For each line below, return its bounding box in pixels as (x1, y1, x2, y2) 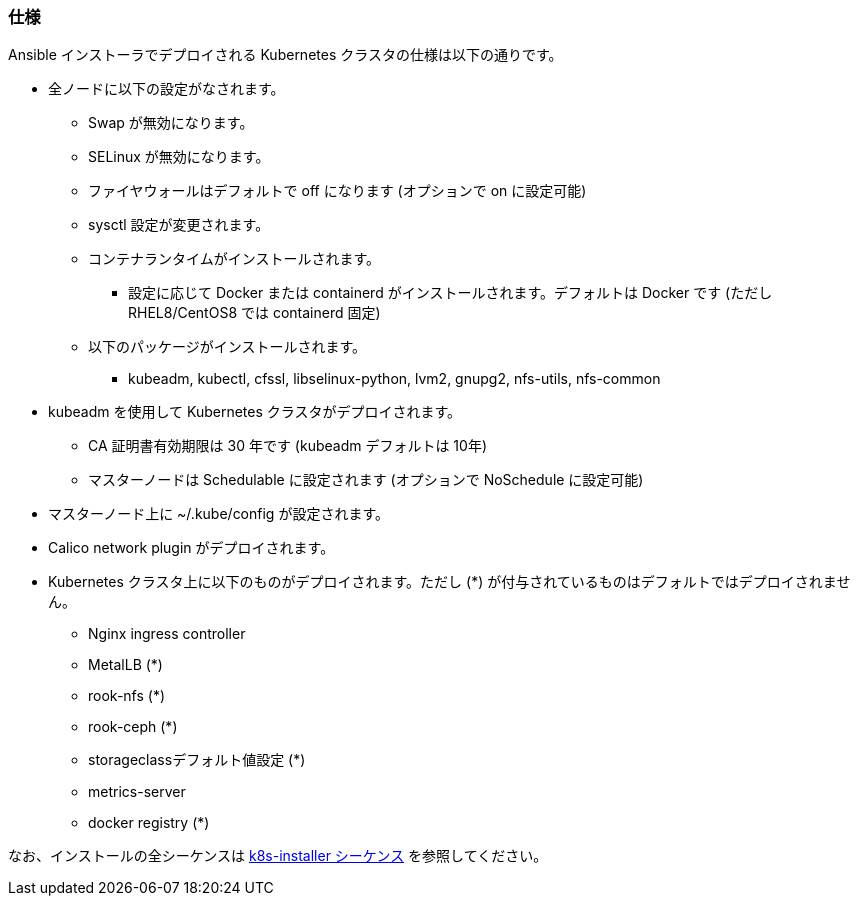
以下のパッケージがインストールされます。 (88, 338, 367, 356)
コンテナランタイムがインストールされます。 (88, 250, 381, 268)
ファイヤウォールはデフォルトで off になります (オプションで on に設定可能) (88, 182, 587, 200)
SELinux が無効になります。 (88, 148, 270, 166)
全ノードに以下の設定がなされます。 (48, 80, 285, 98)
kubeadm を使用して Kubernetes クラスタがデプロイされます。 (48, 403, 462, 421)
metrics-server (88, 783, 186, 801)
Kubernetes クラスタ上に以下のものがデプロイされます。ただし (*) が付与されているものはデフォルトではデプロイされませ (48, 573, 851, 591)
